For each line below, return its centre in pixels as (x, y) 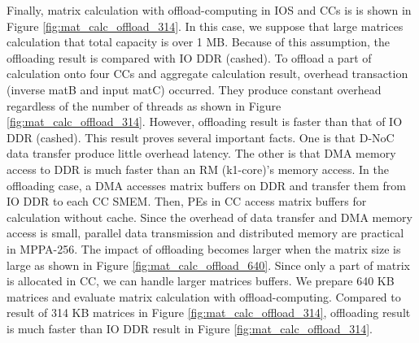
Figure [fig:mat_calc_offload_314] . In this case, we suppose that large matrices (205, 26)
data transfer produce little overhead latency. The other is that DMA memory (201, 153)
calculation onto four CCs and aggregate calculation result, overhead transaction (207, 74)
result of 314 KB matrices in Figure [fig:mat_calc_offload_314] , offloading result (209, 313)
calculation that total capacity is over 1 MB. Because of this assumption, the (198, 42)
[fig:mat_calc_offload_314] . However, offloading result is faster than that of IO (205, 122)
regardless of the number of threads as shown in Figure (144, 105)
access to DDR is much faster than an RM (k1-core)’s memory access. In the (198, 169)
